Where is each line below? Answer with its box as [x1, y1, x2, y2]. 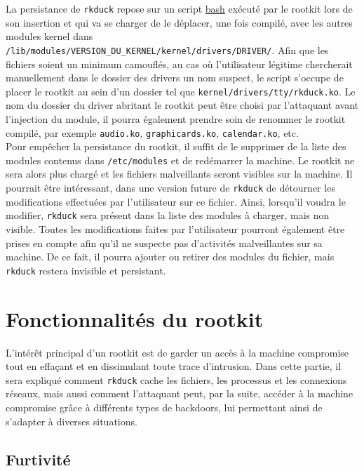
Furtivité [6, 448, 71, 470]
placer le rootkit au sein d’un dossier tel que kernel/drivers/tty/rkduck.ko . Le [6, 84, 356, 98]
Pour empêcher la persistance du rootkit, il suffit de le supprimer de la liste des [6, 139, 346, 154]
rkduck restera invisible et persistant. [6, 263, 166, 277]
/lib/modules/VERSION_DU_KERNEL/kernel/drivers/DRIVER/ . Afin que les [6, 42, 329, 57]
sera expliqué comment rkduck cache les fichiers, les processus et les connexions [6, 372, 347, 387]
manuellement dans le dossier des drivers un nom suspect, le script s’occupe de [6, 70, 344, 85]
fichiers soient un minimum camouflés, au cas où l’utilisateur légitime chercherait [6, 56, 353, 71]
